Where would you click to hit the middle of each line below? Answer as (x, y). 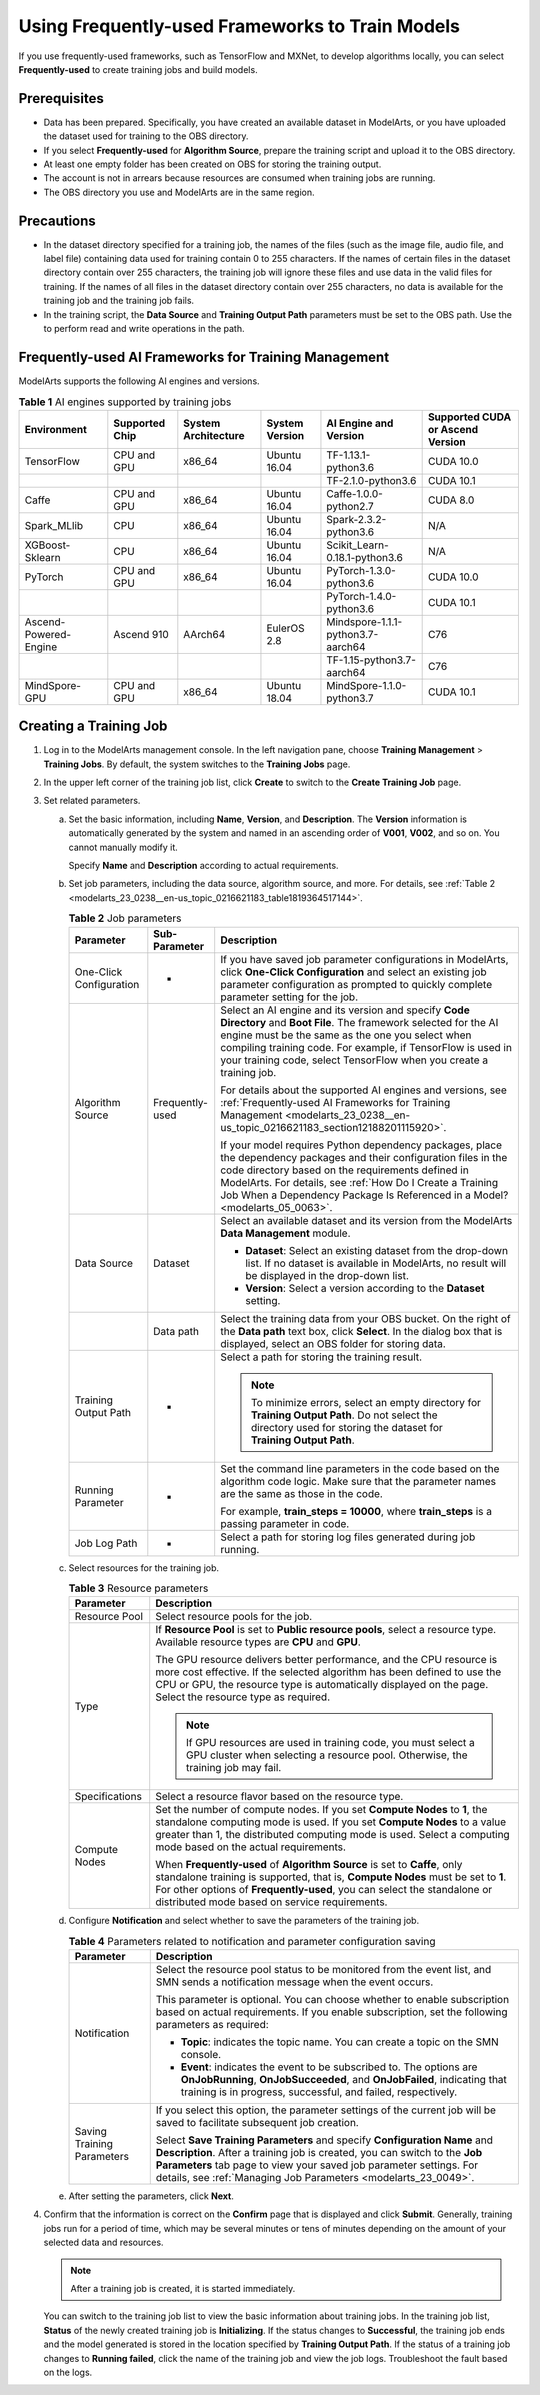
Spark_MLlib (54, 525)
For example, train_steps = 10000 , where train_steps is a (356, 1511)
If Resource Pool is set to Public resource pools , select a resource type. (326, 1630)
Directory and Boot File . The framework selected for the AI (359, 1022)
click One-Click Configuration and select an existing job (353, 972)
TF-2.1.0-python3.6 (371, 480)
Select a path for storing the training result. (321, 1357)
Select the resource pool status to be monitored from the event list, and (323, 1970)
